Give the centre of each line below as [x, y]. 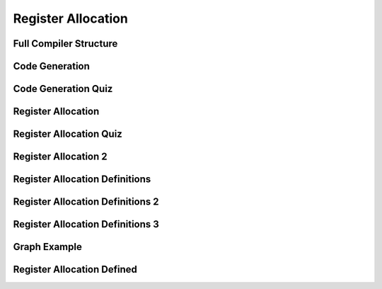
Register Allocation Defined [75, 270]
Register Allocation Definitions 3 [86, 224]
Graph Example [48, 247]
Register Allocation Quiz [68, 134]
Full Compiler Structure [65, 44]
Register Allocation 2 [60, 157]
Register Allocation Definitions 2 [86, 202]
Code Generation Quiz [63, 89]
